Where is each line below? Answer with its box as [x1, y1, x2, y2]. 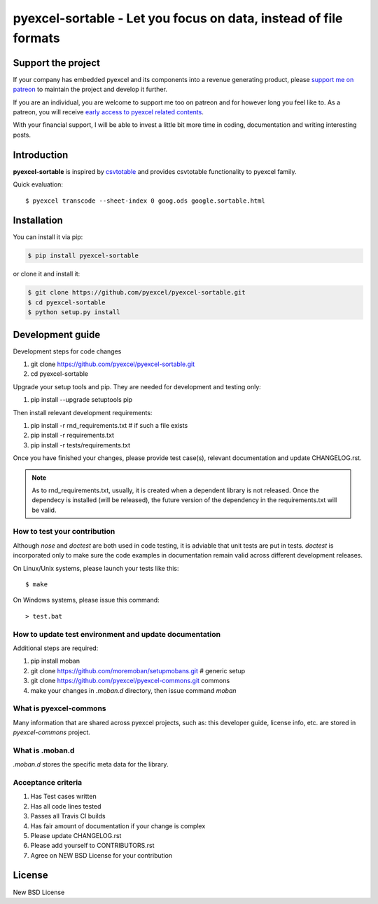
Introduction [13, 149, 69, 161]
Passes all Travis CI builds [30, 812, 106, 821]
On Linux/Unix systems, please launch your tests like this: [13, 564, 179, 572]
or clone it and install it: [13, 270, 80, 278]
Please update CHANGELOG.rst [30, 831, 122, 839]
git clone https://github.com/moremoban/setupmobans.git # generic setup [30, 666, 246, 675]
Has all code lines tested [30, 802, 101, 810]
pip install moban [30, 656, 80, 666]
